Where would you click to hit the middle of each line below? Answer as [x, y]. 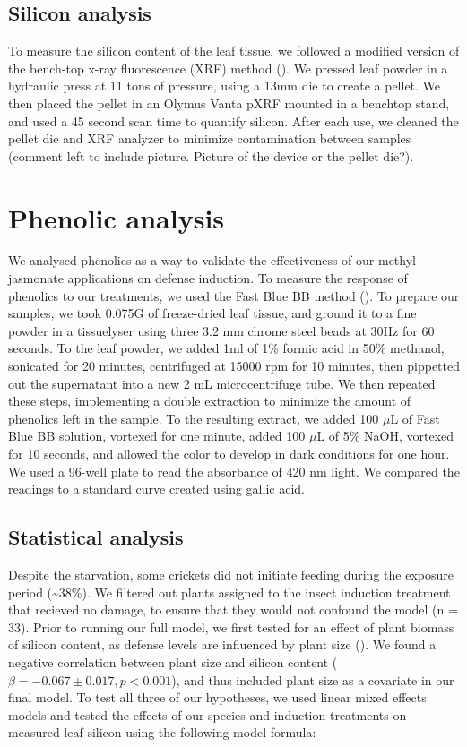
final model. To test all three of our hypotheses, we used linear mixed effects [217, 697]
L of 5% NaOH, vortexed [385, 436]
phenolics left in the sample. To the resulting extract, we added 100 [194, 418]
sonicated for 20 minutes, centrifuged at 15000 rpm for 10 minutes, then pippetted [234, 366]
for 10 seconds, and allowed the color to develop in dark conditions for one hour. [229, 454]
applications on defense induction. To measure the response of [238, 278]
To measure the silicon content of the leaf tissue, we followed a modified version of [234, 51]
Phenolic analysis [117, 217]
